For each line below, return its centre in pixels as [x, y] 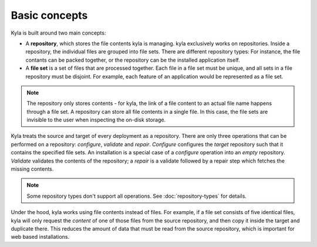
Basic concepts [49, 15]
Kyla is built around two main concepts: [58, 33]
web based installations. [40, 237]
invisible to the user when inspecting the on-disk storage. [96, 120]
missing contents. [32, 169]
